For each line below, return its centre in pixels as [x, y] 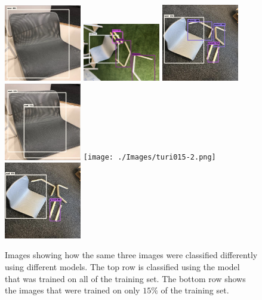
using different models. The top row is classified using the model [122, 266]
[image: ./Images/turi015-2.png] [150, 157]
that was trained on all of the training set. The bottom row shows [125, 278]
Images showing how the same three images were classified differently [131, 255]
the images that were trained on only [73, 290]
